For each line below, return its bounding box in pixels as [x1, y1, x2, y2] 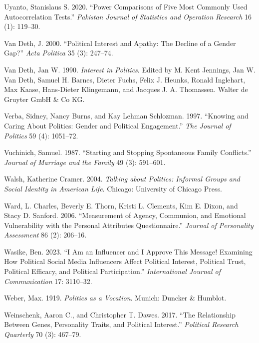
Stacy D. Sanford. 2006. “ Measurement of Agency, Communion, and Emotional [4, 210, 246, 220]
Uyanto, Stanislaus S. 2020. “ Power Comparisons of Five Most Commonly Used [4, 1, 248, 11]
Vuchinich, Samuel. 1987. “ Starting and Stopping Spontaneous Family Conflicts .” [4, 147, 252, 157]
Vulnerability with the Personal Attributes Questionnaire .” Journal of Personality [4, 219, 254, 230]
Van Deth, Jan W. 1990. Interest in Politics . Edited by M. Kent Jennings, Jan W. [4, 64, 256, 74]
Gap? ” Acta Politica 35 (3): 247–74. [4, 47, 113, 58]
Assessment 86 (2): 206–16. [4, 229, 87, 240]
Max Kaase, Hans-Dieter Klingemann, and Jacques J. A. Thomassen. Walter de [4, 84, 248, 94]
